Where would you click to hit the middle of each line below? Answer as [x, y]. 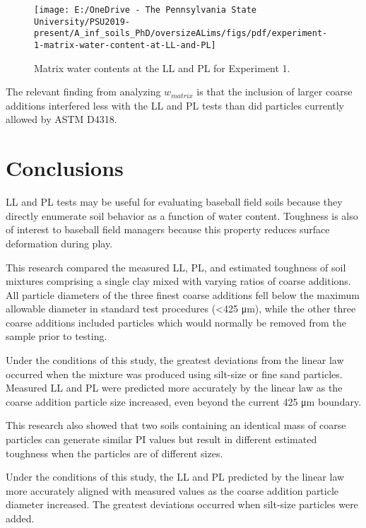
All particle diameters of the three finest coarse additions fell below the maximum [183, 294]
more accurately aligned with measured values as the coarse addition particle [172, 490]
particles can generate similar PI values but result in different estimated [161, 439]
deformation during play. [59, 243]
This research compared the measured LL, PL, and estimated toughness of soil [176, 267]
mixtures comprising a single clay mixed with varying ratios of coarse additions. [178, 281]
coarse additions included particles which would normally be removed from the [176, 322]
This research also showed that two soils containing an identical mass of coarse [176, 425]
